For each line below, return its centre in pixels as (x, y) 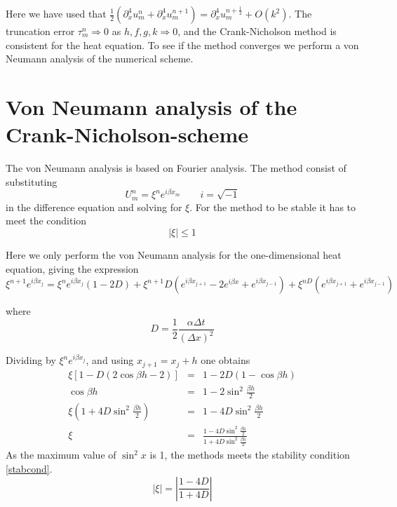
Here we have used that (56, 13)
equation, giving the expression (72, 268)
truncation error (40, 31)
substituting (32, 181)
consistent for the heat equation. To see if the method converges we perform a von (182, 45)
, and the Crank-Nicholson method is (257, 31)
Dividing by (31, 360)
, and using (110, 360)
